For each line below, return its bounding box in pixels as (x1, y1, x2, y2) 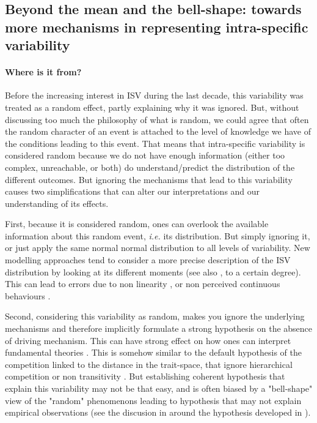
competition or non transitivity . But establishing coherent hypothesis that (5, 370, 285, 383)
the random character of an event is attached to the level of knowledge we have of (5, 125, 312, 138)
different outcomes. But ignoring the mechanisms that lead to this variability (5, 173, 293, 185)
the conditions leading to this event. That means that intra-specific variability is (5, 137, 305, 149)
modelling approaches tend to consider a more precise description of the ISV (5, 253, 291, 266)
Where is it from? (5, 66, 82, 78)
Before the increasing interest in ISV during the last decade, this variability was (5, 89, 304, 102)
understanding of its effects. (5, 197, 109, 209)
